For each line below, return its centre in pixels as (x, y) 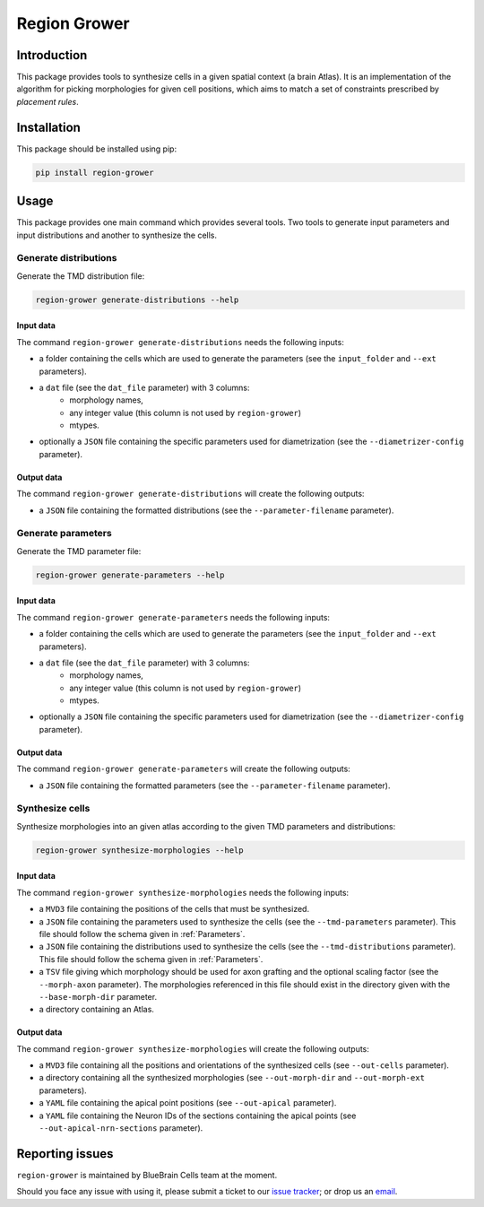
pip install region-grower (95, 172)
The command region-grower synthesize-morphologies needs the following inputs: (183, 892)
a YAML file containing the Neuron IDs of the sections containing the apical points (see (198, 1116)
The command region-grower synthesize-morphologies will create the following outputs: (193, 1048)
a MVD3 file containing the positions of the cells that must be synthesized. (174, 909)
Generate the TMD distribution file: (81, 276)
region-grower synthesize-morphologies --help (139, 850)
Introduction (52, 55)
